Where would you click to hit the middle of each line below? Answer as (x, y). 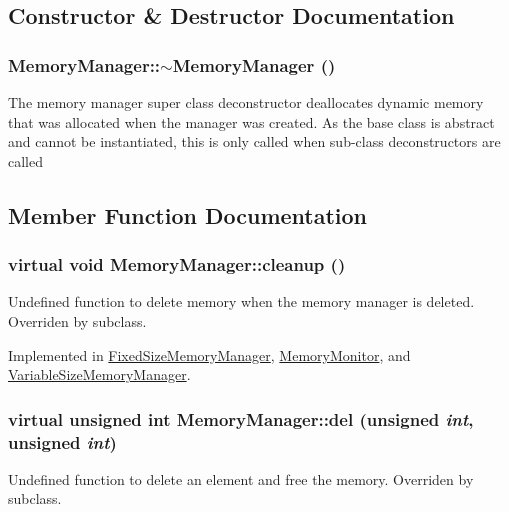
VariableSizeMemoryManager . (99, 374)
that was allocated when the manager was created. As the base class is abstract (251, 121)
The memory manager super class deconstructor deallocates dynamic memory (246, 102)
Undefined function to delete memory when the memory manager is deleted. (241, 301)
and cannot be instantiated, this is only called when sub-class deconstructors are (254, 141)
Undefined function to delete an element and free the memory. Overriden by (241, 478)
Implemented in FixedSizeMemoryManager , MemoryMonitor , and (209, 354)
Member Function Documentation (188, 214)
